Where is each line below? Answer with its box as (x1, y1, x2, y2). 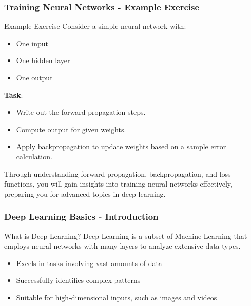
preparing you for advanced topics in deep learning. (4, 188, 166, 199)
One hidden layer (16, 55, 70, 66)
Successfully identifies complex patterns (16, 275, 141, 285)
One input (16, 37, 49, 48)
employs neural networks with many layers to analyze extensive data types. (4, 240, 241, 251)
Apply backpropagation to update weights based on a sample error (16, 141, 226, 152)
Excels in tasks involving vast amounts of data (16, 257, 162, 268)
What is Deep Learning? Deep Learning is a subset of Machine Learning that (4, 230, 247, 241)
